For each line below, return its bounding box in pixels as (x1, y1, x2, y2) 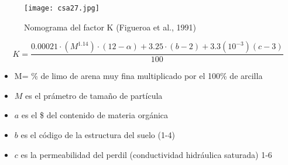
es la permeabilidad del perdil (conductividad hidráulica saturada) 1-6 (20, 148, 272, 160)
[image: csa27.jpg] (24, 4, 100, 12)
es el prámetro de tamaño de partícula (25, 89, 163, 101)
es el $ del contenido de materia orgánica (21, 109, 169, 121)
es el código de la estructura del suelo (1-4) (20, 129, 176, 141)
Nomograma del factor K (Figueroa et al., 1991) (24, 20, 196, 33)
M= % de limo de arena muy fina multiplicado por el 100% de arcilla (14, 70, 263, 82)
